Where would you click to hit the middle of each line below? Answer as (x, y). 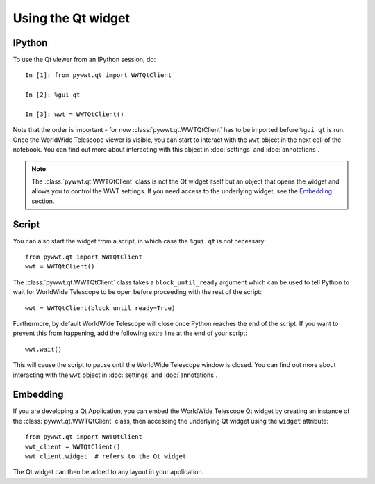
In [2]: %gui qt (53, 95)
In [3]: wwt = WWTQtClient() (75, 114)
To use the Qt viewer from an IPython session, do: (84, 60)
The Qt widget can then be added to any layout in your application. (108, 472)
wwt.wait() (44, 349)
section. (43, 201)
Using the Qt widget (71, 18)
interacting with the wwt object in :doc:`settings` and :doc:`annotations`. (115, 375)
